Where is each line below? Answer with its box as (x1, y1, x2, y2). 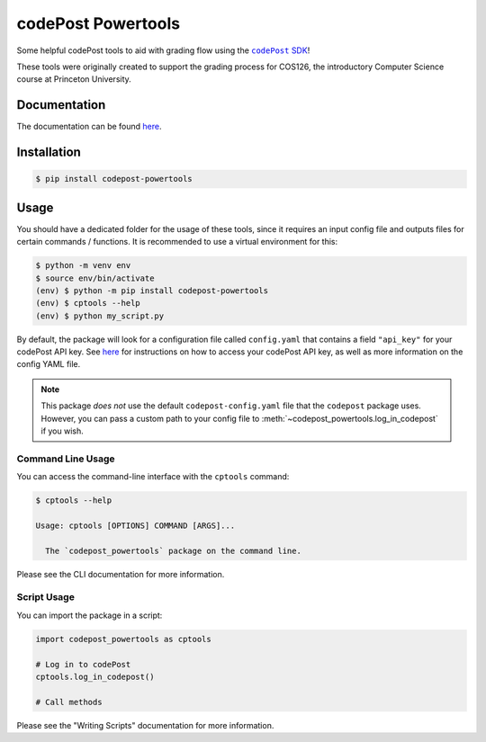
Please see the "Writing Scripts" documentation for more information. (16, 720, 274, 730)
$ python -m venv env (35, 261, 131, 271)
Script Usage (16, 591, 76, 603)
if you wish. (40, 425, 85, 436)
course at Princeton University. (16, 74, 132, 85)
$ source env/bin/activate (35, 273, 155, 283)
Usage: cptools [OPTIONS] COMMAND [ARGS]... (35, 520, 236, 531)
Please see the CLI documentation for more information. (16, 568, 225, 579)
